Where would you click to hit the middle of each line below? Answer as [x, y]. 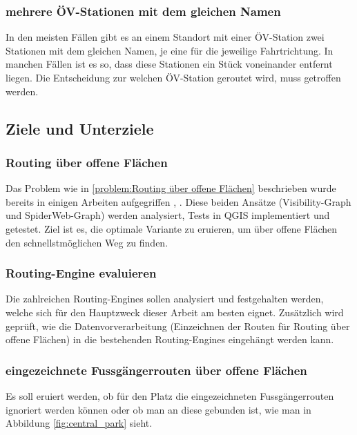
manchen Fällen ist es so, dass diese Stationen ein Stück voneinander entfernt [169, 64]
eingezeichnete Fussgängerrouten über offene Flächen [156, 370]
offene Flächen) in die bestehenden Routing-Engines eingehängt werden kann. [170, 339]
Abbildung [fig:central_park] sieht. [79, 423]
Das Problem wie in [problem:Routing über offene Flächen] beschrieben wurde [171, 188]
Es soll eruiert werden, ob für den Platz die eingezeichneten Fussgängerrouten [170, 395]
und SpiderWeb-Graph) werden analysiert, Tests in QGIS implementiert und [168, 215]
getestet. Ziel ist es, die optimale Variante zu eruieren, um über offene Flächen [172, 228]
